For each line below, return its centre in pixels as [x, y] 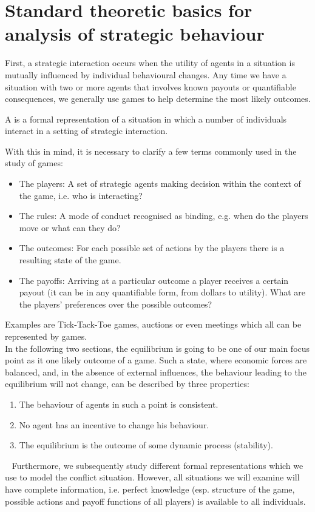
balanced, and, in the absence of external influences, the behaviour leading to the [156, 372]
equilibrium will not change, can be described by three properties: [127, 384]
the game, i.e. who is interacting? [81, 195]
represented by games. [46, 336]
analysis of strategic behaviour [135, 34]
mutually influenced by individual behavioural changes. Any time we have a [146, 74]
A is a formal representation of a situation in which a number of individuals [146, 119]
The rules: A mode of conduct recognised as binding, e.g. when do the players [164, 216]
